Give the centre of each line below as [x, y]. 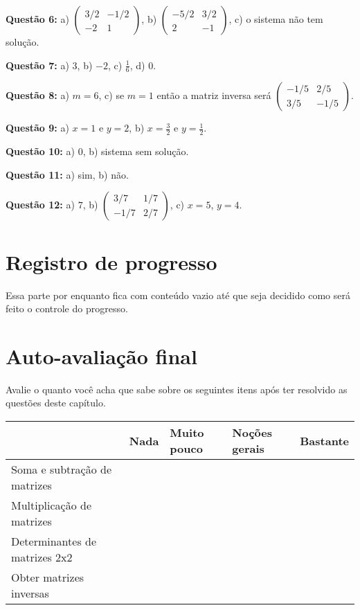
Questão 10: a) [40, 151]
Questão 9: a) [37, 128]
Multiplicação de [52, 505]
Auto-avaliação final [101, 356]
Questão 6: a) [37, 19]
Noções [252, 433]
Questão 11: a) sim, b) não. [67, 174]
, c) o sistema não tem [276, 19]
